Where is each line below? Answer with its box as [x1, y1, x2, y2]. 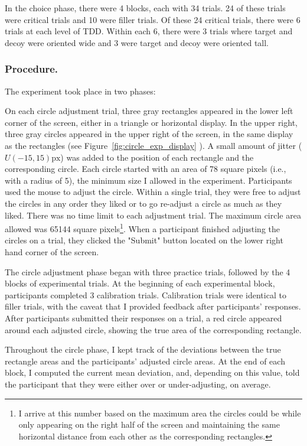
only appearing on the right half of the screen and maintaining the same [18, 418, 280, 431]
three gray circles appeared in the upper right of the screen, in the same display [5, 128, 293, 140]
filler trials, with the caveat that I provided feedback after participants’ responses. [5, 300, 301, 312]
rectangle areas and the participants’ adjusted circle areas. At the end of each [5, 354, 285, 367]
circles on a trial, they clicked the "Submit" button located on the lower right [5, 234, 283, 246]
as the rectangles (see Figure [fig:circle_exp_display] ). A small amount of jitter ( [5, 139, 302, 151]
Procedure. [5, 61, 58, 76]
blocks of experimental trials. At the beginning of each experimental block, [5, 277, 275, 289]
